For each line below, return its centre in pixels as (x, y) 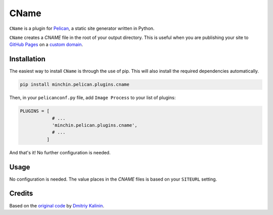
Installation (27, 59)
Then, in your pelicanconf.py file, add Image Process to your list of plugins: (93, 98)
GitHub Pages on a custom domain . (46, 45)
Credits (21, 193)
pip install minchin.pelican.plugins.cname (75, 84)
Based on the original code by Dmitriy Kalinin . (57, 205)
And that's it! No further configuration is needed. (60, 152)
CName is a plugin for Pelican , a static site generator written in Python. (82, 28)
